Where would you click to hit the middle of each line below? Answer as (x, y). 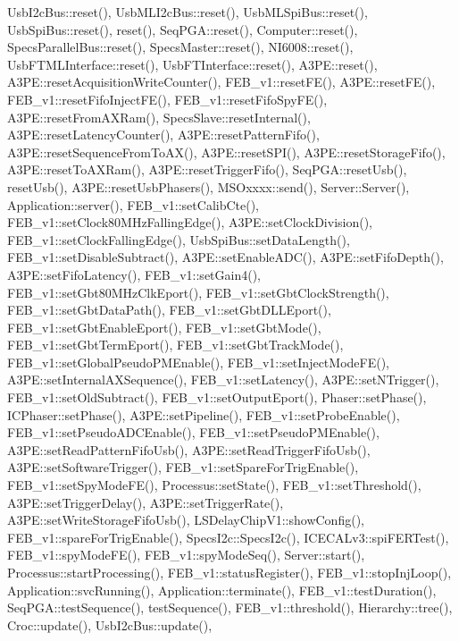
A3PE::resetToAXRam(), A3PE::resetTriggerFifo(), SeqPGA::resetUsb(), (207, 169)
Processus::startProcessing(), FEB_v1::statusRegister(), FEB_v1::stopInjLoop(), (229, 572)
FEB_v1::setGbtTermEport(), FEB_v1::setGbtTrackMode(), (175, 345)
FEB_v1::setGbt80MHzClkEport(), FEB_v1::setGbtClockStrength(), (198, 292)
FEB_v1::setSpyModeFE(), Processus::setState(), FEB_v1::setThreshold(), (214, 485)
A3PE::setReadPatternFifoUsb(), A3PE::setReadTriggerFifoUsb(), (189, 449)
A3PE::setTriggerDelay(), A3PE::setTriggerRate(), (146, 502)
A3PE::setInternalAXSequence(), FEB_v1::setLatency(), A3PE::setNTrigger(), (223, 380)
